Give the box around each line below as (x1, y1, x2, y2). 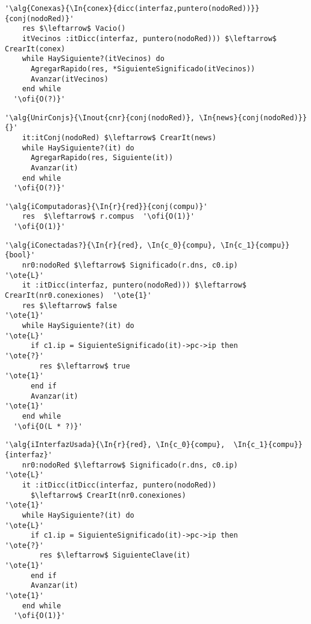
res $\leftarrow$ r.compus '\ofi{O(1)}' (22, 212, 195, 221)
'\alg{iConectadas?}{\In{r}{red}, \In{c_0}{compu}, (5, 240, 216, 249)
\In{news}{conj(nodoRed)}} (199, 113, 307, 122)
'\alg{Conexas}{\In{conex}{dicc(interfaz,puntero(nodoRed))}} (5, 4, 260, 13)
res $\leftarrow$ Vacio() (22, 24, 126, 33)
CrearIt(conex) (5, 44, 66, 53)
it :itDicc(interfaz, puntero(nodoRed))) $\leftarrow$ (22, 281, 247, 290)
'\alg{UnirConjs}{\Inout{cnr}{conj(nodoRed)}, (5, 113, 195, 122)
